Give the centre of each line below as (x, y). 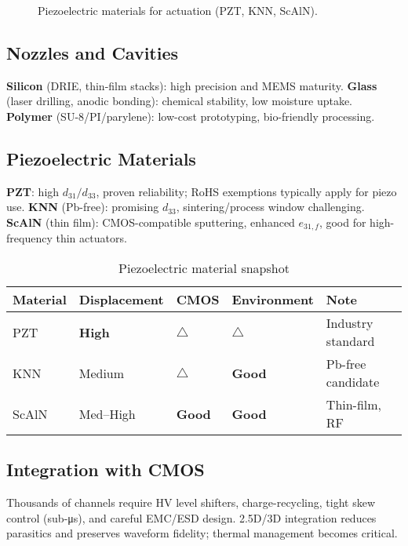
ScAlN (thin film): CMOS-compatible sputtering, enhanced (151, 222)
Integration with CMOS (106, 470)
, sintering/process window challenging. (270, 207)
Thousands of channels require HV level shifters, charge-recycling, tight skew (191, 502)
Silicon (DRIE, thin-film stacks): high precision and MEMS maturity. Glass (192, 85)
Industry (350, 323)
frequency (29, 238)
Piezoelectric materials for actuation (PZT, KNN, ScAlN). (178, 10)
